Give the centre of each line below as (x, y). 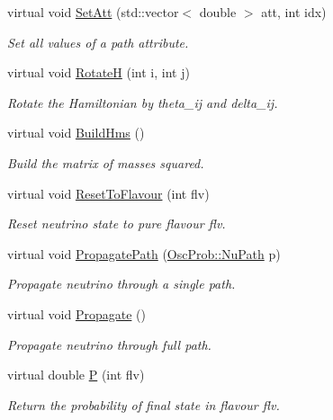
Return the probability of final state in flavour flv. (144, 404)
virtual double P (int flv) (76, 375)
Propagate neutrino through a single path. (121, 284)
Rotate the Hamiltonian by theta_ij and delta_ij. (143, 102)
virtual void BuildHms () (76, 133)
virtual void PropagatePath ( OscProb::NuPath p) (144, 253)
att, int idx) (294, 12)
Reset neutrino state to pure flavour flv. (117, 223)
